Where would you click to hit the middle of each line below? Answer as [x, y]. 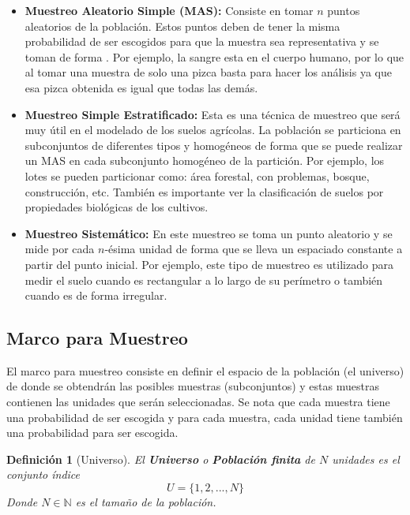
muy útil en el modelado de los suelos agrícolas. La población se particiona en [213, 130]
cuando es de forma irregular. [96, 295]
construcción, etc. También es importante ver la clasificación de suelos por [204, 191]
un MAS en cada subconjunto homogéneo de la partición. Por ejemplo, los [205, 160]
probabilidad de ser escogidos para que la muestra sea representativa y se [202, 41]
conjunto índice [43, 474]
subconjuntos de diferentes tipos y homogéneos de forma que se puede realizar [214, 145]
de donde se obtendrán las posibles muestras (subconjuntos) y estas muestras [193, 386]
